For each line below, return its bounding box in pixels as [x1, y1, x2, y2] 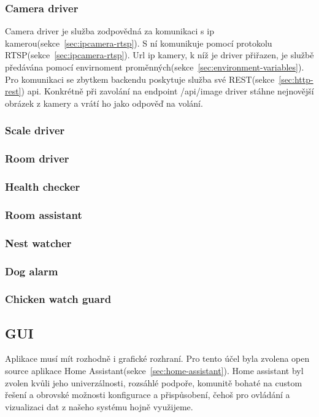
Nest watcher [5, 235, 72, 250]
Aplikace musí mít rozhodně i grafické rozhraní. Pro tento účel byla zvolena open [5, 352, 310, 365]
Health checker [5, 178, 80, 194]
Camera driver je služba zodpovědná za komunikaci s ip [5, 25, 214, 37]
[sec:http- [279, 72, 313, 85]
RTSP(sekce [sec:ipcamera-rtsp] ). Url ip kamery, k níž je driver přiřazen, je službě [5, 48, 314, 61]
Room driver [5, 151, 69, 166]
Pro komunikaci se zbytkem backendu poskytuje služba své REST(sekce [5, 72, 275, 85]
